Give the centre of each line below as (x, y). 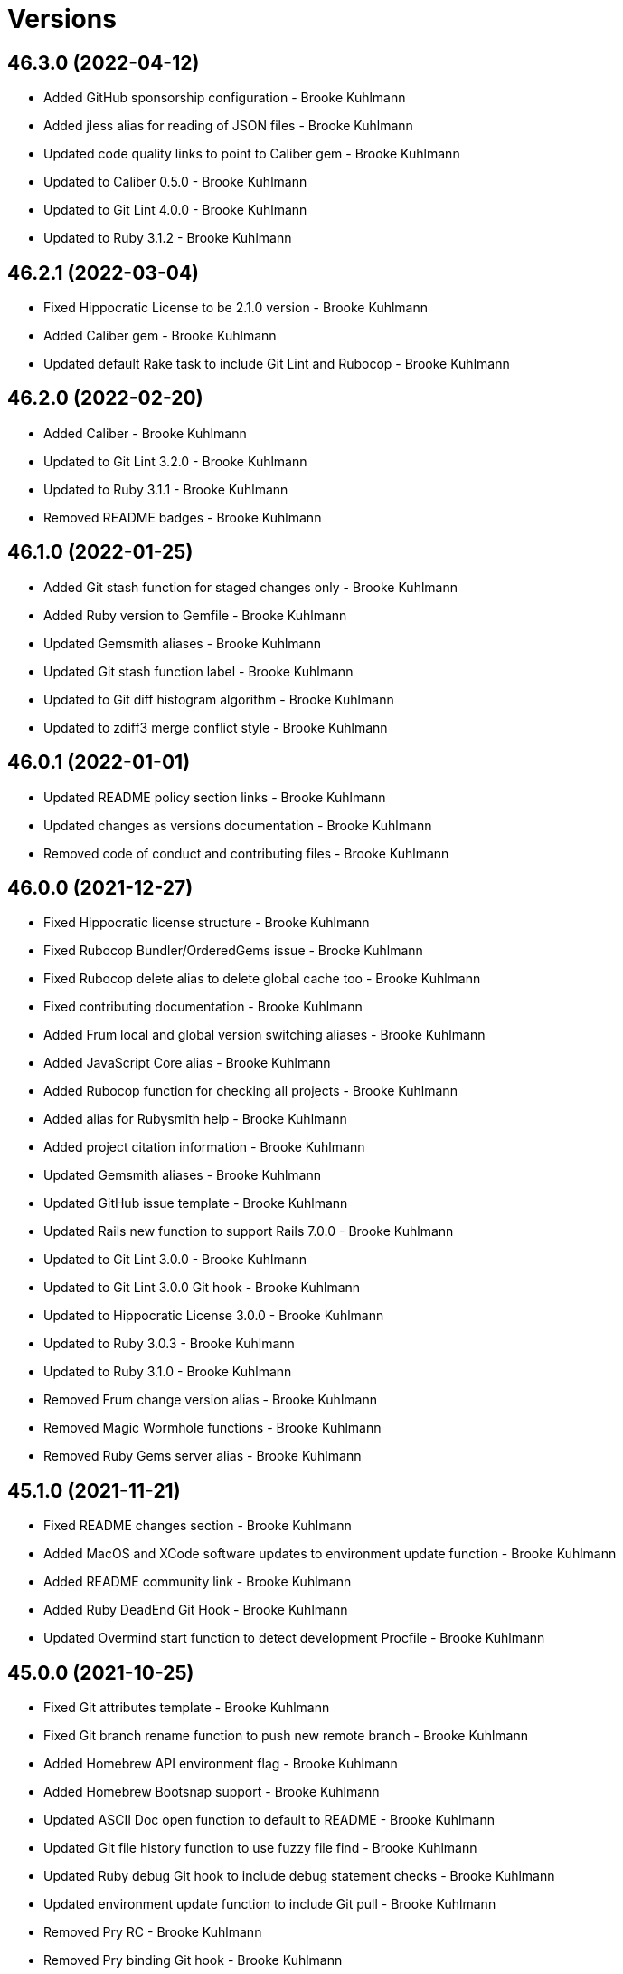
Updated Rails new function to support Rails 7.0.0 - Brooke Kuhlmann (249, 1231)
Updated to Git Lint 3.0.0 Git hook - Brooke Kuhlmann (202, 1288)
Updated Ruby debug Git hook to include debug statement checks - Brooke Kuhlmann (299, 1876)
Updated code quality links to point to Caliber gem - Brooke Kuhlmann (252, 154)
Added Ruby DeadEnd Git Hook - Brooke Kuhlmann (196, 1610)
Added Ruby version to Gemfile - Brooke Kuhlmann (195, 615)
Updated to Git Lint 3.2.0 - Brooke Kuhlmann (175, 461)
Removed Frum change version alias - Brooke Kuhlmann (210, 1400)
